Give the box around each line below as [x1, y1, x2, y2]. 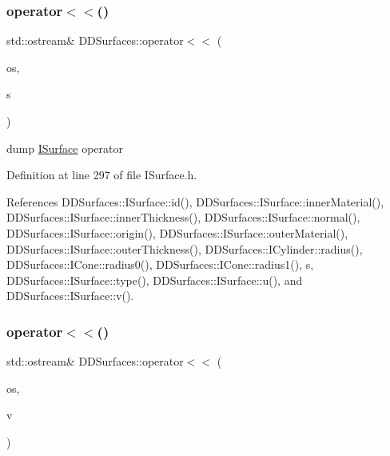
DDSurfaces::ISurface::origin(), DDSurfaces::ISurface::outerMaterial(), [6, 224, 348, 241]
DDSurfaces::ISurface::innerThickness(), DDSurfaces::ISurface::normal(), [6, 209, 360, 226]
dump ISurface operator [6, 139, 123, 156]
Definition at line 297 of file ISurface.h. [6, 166, 197, 183]
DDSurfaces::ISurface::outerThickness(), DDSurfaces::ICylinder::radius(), [6, 240, 363, 257]
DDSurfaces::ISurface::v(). [6, 287, 134, 304]
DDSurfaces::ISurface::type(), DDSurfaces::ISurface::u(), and [6, 271, 303, 288]
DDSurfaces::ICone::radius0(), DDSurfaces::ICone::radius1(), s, [6, 256, 314, 273]
